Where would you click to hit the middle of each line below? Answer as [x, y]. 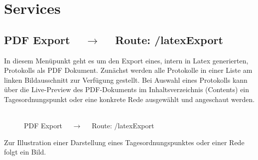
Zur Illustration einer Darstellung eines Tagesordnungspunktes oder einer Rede [124, 142]
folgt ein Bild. [25, 152]
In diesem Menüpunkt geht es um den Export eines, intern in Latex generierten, [126, 60]
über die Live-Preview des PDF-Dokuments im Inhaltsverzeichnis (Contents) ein [127, 89]
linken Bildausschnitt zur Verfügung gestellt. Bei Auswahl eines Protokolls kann [126, 80]
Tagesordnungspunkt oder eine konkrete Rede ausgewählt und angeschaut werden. [129, 99]
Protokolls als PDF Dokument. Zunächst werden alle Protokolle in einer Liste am [128, 70]
